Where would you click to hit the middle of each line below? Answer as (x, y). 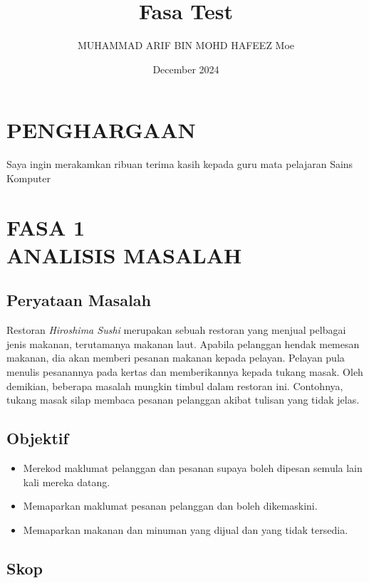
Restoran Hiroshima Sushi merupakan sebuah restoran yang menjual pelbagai (176, 330)
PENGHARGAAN (101, 130)
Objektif (37, 438)
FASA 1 (46, 227)
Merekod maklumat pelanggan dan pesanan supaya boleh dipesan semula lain (193, 467)
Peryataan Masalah (79, 300)
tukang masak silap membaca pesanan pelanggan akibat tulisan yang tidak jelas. (183, 400)
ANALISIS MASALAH (124, 254)
